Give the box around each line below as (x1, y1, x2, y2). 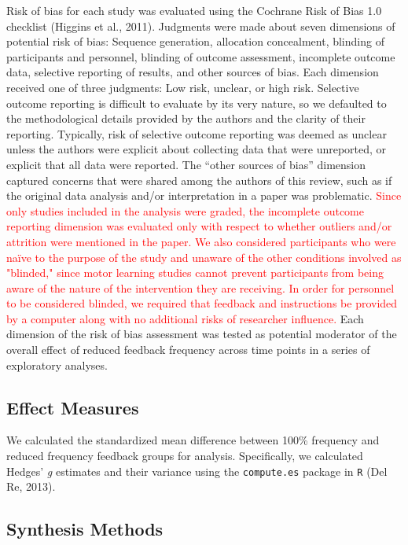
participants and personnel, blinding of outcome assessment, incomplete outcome (6, 48, 395, 64)
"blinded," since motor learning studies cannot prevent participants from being (6, 264, 384, 281)
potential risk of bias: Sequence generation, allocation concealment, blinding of (6, 33, 384, 50)
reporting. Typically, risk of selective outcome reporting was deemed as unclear (6, 125, 387, 142)
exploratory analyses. (6, 356, 108, 373)
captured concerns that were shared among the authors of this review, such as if (6, 171, 392, 188)
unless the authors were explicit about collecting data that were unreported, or (6, 141, 387, 157)
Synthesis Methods (6, 517, 164, 541)
